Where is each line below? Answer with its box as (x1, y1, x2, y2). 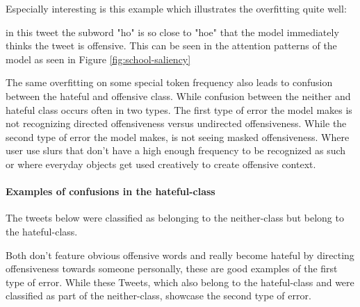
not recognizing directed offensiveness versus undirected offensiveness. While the (6, 116, 347, 131)
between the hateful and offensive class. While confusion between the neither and (6, 88, 351, 103)
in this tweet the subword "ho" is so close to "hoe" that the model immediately (6, 24, 339, 39)
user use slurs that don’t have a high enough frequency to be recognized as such (6, 143, 346, 158)
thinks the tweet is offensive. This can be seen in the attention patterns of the (6, 38, 337, 53)
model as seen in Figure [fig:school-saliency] (6, 51, 191, 66)
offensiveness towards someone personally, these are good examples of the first (6, 261, 338, 276)
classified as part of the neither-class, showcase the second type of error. (6, 288, 311, 303)
